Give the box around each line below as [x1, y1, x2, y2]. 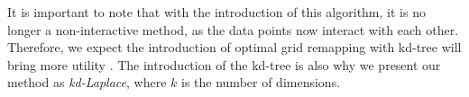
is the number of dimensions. [181, 73, 341, 92]
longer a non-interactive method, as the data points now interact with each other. [7, 20, 459, 39]
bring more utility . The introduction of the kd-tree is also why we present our [7, 55, 441, 74]
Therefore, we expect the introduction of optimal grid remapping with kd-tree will [7, 38, 462, 57]
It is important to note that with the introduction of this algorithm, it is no [7, 3, 426, 21]
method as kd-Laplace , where [7, 73, 167, 92]
